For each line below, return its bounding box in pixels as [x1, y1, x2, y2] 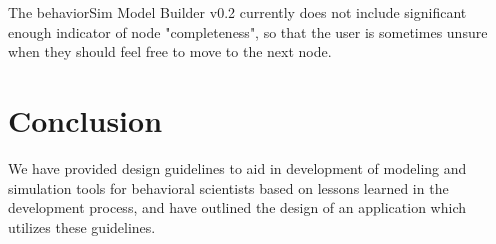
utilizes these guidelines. [8, 216, 156, 237]
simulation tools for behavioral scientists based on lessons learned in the [8, 177, 449, 198]
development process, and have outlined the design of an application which [8, 197, 467, 218]
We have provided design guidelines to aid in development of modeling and [8, 157, 467, 178]
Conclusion [8, 99, 163, 140]
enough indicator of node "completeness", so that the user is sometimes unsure [8, 21, 488, 42]
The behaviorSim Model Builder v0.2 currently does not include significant [8, 2, 467, 22]
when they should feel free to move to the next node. [8, 41, 332, 62]
